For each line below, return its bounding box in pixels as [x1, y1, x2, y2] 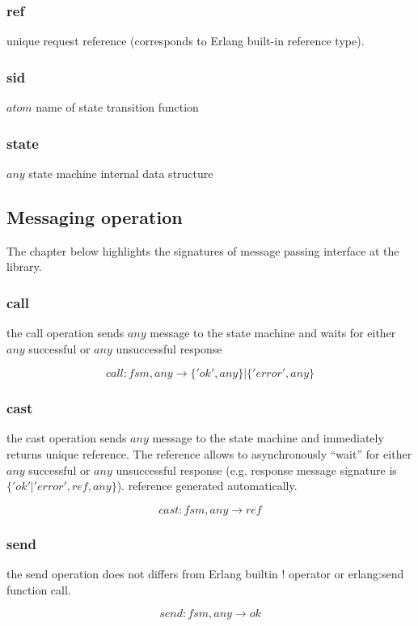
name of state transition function [36, 99, 199, 116]
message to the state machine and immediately [152, 429, 384, 446]
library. [6, 258, 42, 275]
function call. [6, 581, 71, 598]
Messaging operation [6, 204, 183, 229]
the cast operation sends [6, 429, 127, 446]
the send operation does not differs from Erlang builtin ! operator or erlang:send [6, 565, 404, 582]
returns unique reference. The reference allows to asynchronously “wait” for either [6, 446, 412, 463]
